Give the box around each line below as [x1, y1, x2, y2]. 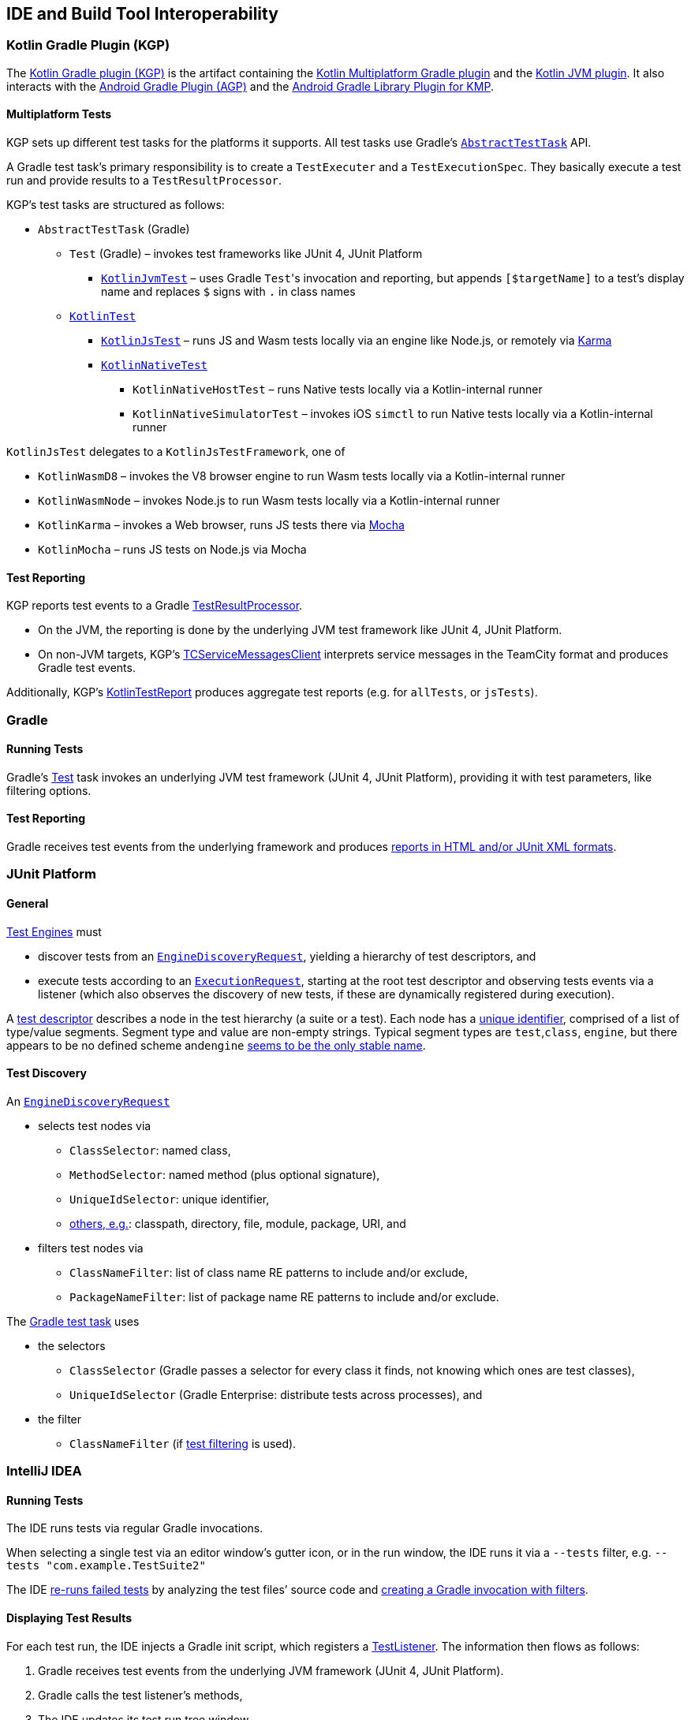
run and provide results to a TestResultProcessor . [6, 173, 282, 188]
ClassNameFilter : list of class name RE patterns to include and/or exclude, [69, 1265, 469, 1279]
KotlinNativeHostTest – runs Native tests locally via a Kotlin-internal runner [133, 382, 543, 397]
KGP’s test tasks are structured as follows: [6, 198, 225, 212]
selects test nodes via [38, 1118, 151, 1132]
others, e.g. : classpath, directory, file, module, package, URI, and [69, 1216, 406, 1230]
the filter [38, 1412, 82, 1426]
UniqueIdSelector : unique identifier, [69, 1192, 270, 1206]
